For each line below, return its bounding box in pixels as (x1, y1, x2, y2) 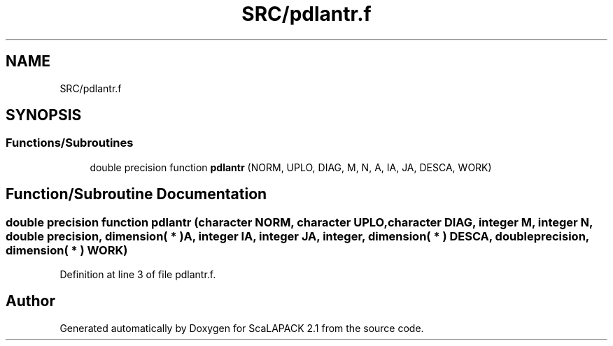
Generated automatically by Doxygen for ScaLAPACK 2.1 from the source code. (59, 322, 424, 334)
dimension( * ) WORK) (6, 243, 128, 257)
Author (6, 292, 55, 310)
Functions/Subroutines (6, 136, 134, 150)
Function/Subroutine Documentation (6, 185, 267, 203)
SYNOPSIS (6, 106, 82, 124)
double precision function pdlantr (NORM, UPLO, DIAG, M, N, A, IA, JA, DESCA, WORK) (90, 161, 492, 173)
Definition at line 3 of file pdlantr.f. (59, 268, 216, 281)
